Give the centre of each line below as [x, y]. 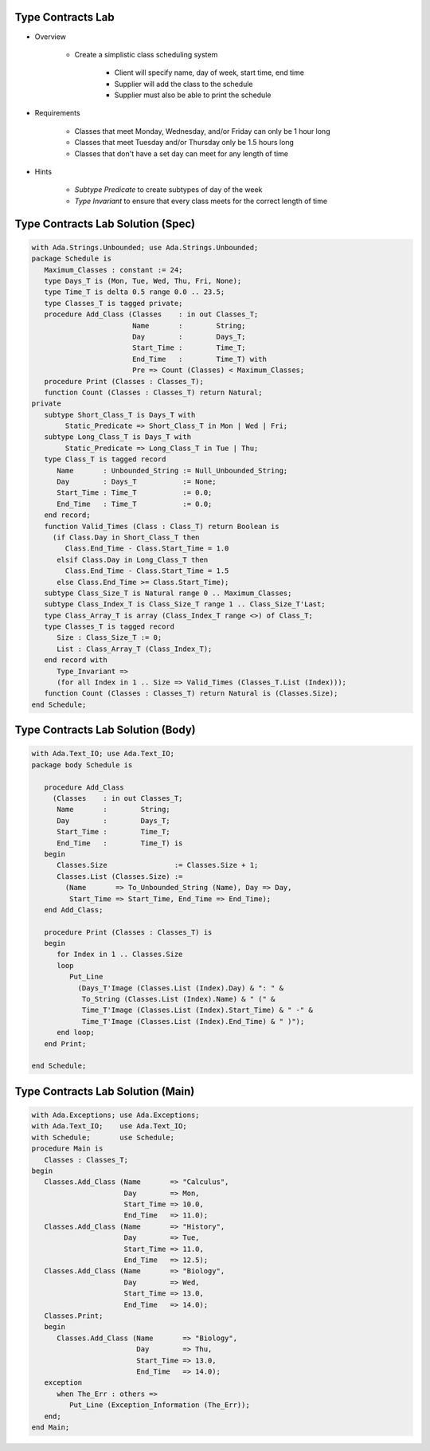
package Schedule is [71, 259]
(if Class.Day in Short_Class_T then [126, 537]
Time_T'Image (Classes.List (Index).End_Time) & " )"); [193, 1021]
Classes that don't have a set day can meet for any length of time [182, 153]
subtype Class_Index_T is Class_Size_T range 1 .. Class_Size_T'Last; [185, 604]
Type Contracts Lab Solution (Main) [105, 1091]
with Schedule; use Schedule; [103, 1137]
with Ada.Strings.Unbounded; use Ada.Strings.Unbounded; [145, 247]
